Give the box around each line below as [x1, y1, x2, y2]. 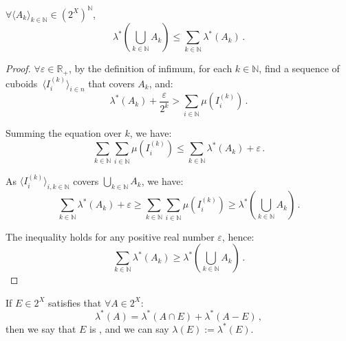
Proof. [6, 61, 31, 76]
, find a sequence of [259, 61, 340, 76]
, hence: [221, 229, 255, 243]
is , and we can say [89, 321, 169, 335]
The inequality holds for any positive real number [6, 229, 215, 243]
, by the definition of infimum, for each [68, 61, 233, 76]
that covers [88, 76, 135, 90]
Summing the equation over [6, 125, 122, 140]
